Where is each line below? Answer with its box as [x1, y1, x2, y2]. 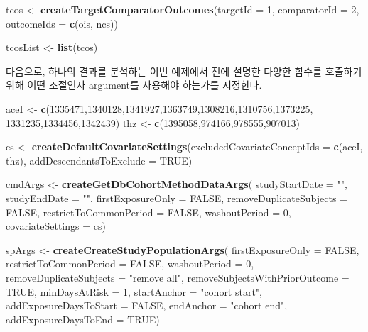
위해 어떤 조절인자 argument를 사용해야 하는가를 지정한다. [6, 77, 262, 92]
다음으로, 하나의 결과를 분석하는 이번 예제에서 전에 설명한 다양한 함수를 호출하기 [6, 63, 362, 78]
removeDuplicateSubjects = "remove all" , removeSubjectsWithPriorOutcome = [6, 270, 350, 284]
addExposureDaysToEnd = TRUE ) [6, 311, 160, 326]
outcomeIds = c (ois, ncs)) [6, 16, 118, 31]
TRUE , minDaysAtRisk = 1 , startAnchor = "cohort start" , [6, 284, 263, 299]
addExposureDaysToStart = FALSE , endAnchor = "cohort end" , [6, 298, 288, 313]
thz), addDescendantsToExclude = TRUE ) [6, 153, 193, 167]
